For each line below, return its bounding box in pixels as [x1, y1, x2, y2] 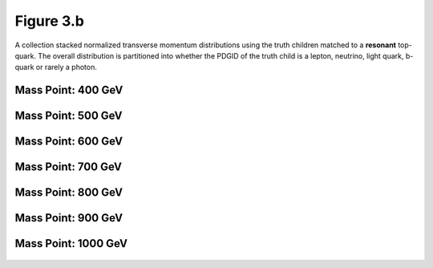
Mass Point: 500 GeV [14, 109, 123, 123]
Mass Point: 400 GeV [14, 83, 123, 97]
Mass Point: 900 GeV [14, 211, 123, 225]
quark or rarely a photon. [14, 63, 98, 72]
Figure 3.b [14, 12, 84, 30]
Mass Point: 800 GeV [14, 185, 123, 200]
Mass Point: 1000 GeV [14, 237, 128, 250]
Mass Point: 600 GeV [14, 135, 123, 148]
